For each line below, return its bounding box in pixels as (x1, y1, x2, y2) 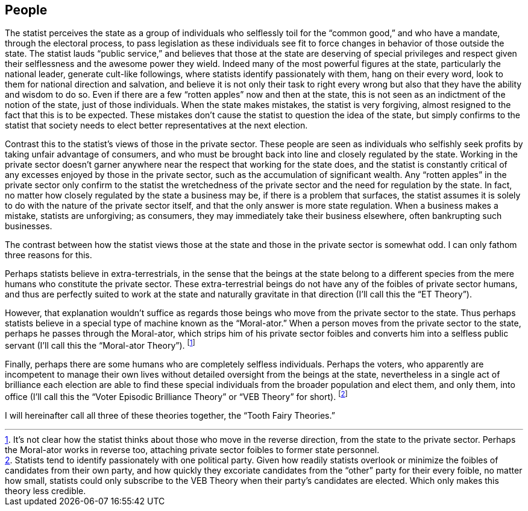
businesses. (5, 221, 52, 232)
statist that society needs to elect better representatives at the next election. (5, 120, 308, 131)
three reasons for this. (5, 250, 92, 261)
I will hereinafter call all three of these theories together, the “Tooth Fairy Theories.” (5, 410, 335, 421)
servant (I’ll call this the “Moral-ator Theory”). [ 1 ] (5, 338, 195, 351)
